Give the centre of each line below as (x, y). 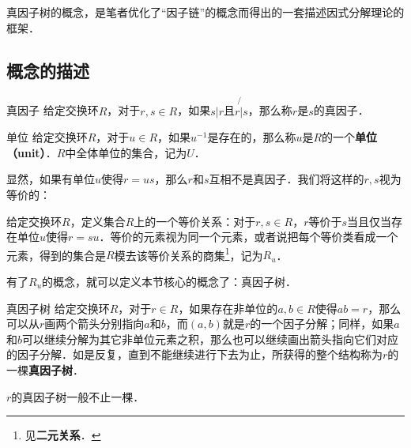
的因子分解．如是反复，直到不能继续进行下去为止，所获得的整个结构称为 (194, 354)
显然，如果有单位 (51, 179)
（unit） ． (32, 152)
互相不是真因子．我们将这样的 (287, 179)
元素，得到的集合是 (56, 255)
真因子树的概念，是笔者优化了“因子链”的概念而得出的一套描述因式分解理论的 (205, 12)
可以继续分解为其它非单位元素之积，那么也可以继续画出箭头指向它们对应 (211, 339)
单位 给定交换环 (47, 137)
